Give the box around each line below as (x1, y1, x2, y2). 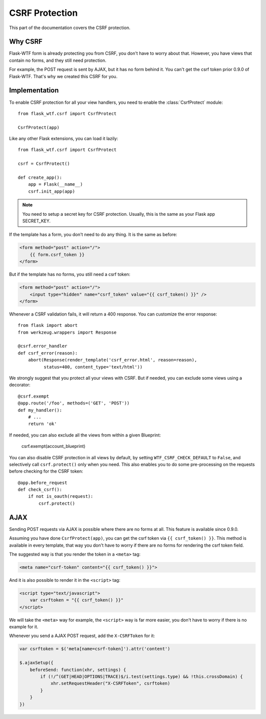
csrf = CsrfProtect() (18, 161, 70, 166)
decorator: (9, 382, 31, 388)
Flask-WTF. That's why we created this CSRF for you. (9, 73, 118, 79)
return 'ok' (28, 421, 57, 427)
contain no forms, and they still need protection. (9, 57, 107, 63)
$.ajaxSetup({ (19, 660, 54, 666)
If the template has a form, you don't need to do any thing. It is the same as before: (9, 232, 177, 238)
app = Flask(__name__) (28, 182, 83, 187)
